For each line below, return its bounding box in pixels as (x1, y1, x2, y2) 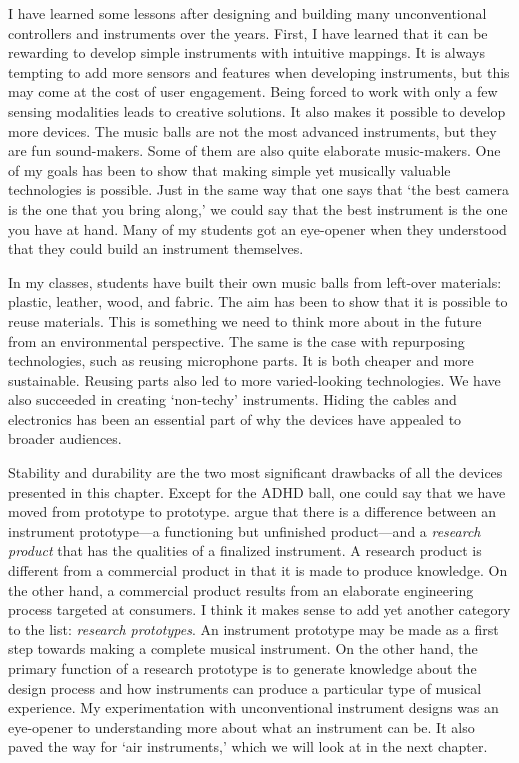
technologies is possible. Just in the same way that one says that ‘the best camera (8, 179, 509, 200)
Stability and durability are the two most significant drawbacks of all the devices (8, 462, 503, 483)
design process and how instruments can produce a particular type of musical (8, 677, 482, 698)
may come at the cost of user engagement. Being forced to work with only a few (8, 81, 498, 102)
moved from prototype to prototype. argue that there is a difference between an (8, 501, 496, 522)
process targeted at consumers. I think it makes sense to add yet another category (8, 599, 511, 620)
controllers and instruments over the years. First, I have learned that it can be (8, 22, 488, 43)
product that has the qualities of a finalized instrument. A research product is (8, 540, 482, 561)
